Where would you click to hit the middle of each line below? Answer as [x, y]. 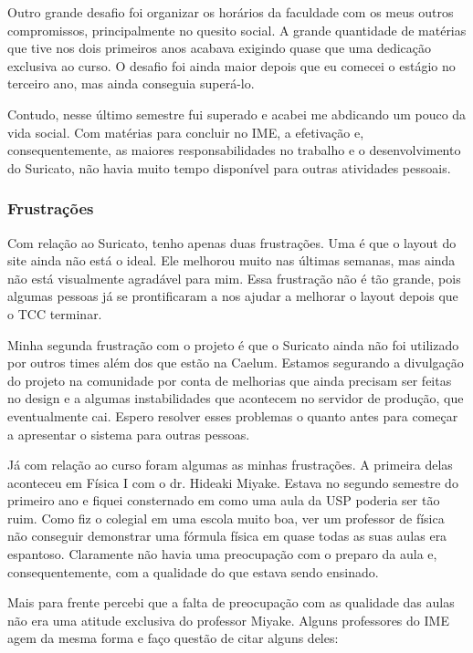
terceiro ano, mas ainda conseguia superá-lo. [131, 83]
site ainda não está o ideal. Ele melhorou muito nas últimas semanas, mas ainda [231, 260]
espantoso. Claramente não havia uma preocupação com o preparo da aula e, [222, 554]
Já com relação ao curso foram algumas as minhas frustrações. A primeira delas [230, 465]
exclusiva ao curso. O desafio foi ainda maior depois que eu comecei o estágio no [231, 65]
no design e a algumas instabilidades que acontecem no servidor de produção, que [236, 398]
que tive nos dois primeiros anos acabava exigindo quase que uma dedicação [219, 48]
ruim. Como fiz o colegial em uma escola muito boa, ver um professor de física [226, 518]
